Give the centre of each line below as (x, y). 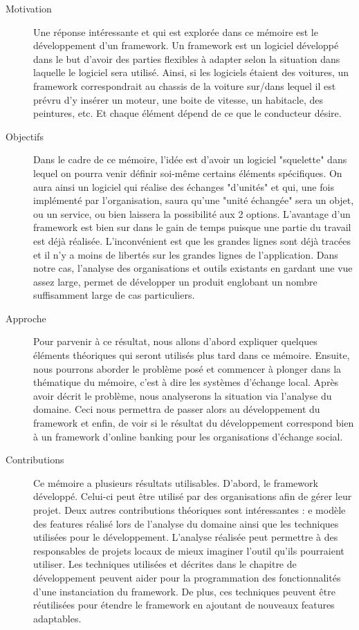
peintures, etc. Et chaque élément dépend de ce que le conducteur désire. (187, 113)
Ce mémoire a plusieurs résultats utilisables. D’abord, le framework (176, 482)
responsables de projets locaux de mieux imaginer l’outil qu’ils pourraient (189, 550)
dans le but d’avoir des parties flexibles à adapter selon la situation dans (187, 58)
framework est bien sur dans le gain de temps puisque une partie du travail (192, 227)
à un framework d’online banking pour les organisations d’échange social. (188, 436)
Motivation (29, 8)
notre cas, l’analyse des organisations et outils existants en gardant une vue (193, 268)
